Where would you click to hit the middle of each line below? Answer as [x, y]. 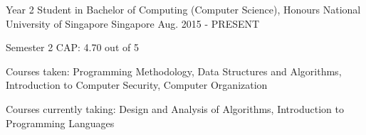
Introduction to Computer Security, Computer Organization [137, 85]
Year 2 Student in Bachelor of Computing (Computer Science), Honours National [183, 9]
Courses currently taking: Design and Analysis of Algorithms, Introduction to [175, 108]
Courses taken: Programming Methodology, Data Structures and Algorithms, [174, 71]
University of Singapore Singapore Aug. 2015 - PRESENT [133, 23]
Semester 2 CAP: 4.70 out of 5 [72, 47]
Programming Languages [60, 123]
